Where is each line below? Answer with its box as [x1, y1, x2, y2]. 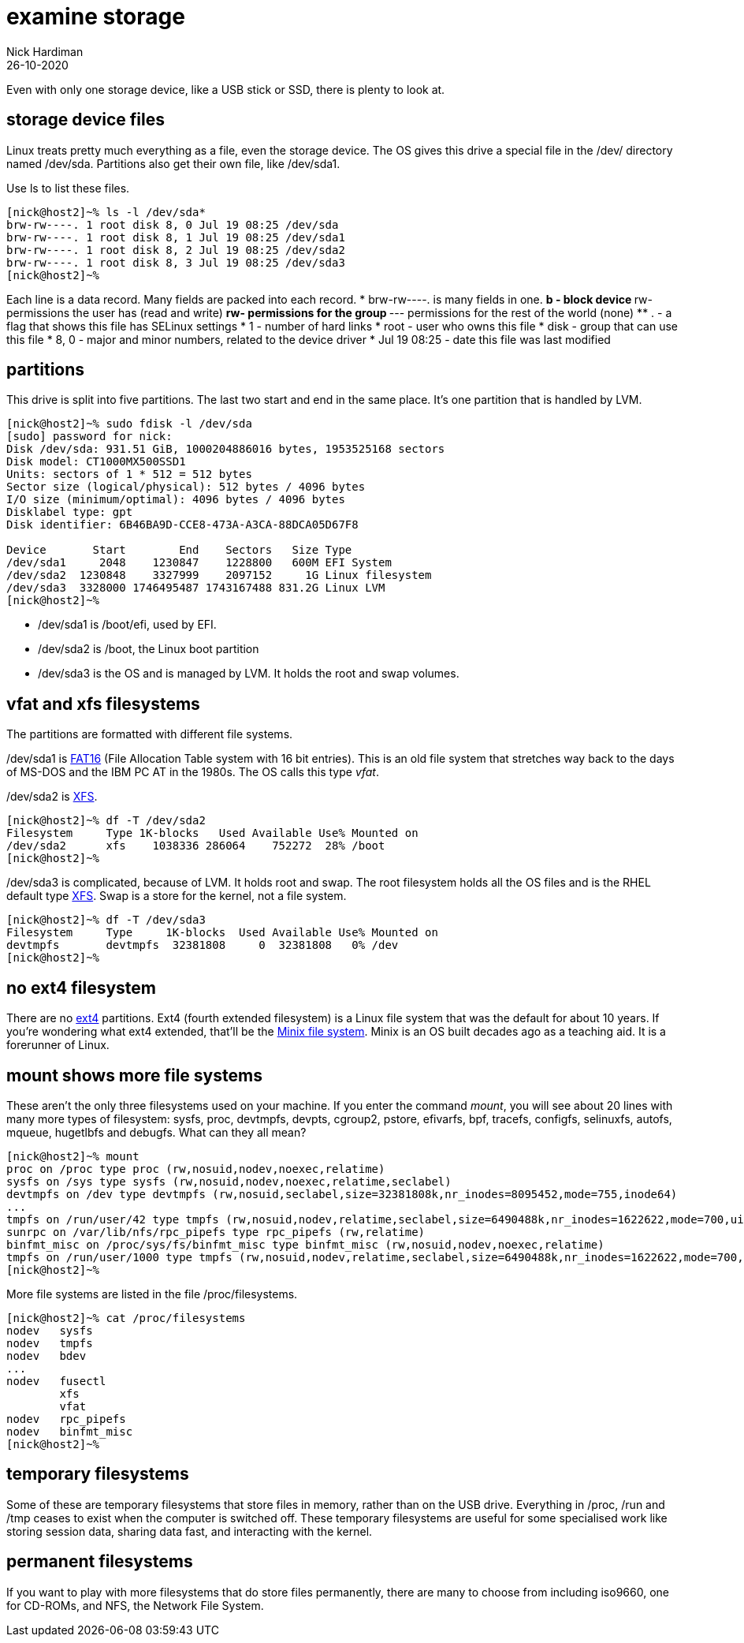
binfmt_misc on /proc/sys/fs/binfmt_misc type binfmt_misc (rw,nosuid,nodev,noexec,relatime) [6, 1238, 604, 1251]
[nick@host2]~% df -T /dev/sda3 [6, 913, 206, 927]
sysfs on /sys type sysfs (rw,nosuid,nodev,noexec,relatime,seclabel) [6, 1174, 452, 1188]
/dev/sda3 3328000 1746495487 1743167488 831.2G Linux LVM [6, 581, 385, 595]
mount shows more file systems [6, 1065, 262, 1085]
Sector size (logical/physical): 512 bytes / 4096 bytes [6, 480, 366, 494]
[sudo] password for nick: [6, 430, 173, 443]
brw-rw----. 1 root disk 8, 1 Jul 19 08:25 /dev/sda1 [6, 230, 345, 244]
